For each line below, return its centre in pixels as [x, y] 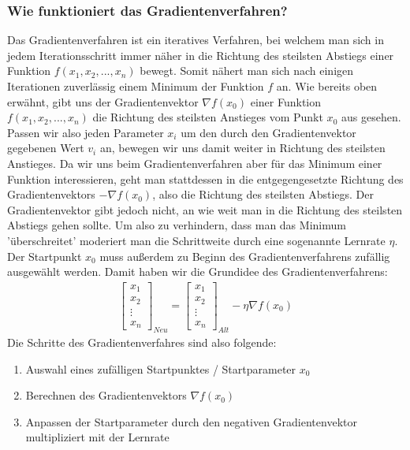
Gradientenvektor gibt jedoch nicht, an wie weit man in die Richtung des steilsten [205, 209]
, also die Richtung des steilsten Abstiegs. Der [263, 194]
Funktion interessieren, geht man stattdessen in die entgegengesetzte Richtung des [205, 179]
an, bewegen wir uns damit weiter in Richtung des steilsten [242, 148]
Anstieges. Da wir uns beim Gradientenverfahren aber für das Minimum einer [195, 163]
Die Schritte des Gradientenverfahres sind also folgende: [142, 342]
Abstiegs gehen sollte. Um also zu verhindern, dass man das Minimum [177, 225]
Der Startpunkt [45, 256]
